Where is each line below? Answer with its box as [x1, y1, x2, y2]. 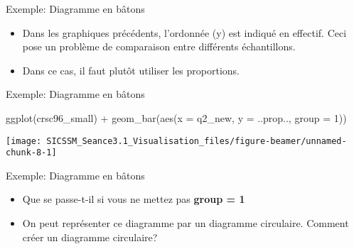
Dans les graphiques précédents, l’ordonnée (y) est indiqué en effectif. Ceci [22, 25, 347, 40]
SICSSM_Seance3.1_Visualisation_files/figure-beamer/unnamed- [46, 135, 347, 146]
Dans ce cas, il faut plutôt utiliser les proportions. [22, 62, 240, 77]
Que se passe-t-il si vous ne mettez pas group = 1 [22, 192, 245, 206]
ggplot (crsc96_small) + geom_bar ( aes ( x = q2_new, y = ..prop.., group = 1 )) [6, 110, 347, 125]
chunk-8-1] [6, 148, 57, 158]
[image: [6, 135, 42, 146]
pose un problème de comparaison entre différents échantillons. [22, 39, 296, 54]
